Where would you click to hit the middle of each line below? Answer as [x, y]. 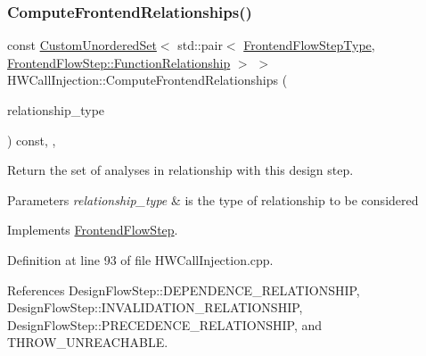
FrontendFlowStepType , [309, 45]
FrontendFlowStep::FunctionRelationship [119, 62]
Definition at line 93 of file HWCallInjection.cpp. [140, 259]
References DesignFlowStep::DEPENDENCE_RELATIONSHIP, [184, 290]
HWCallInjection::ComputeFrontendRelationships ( [147, 80]
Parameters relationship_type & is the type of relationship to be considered [213, 199]
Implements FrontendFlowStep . [93, 230]
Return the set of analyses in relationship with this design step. [180, 170]
